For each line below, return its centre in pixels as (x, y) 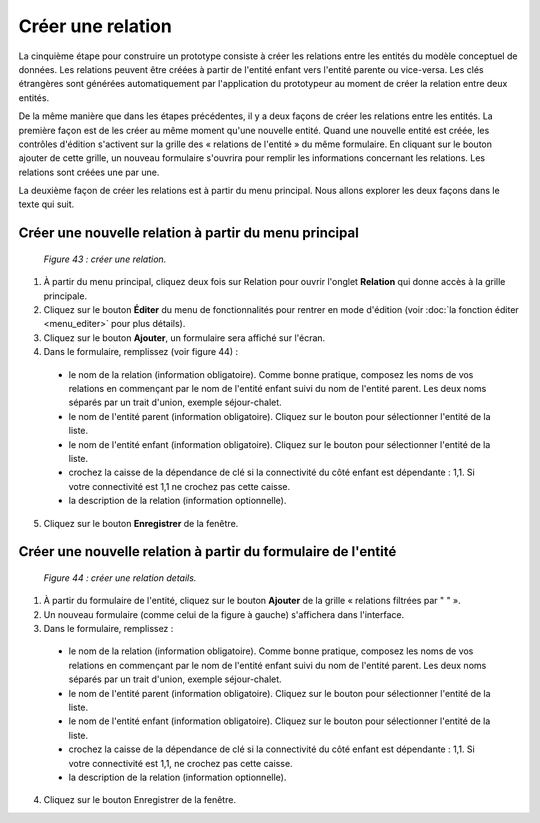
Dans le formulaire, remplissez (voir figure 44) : (141, 352)
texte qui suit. (46, 204)
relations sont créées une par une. (89, 172)
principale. (65, 296)
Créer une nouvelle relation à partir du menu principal (188, 233)
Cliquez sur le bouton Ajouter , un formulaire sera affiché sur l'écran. (184, 337)
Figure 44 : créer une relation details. (120, 577)
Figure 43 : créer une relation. (105, 259)
